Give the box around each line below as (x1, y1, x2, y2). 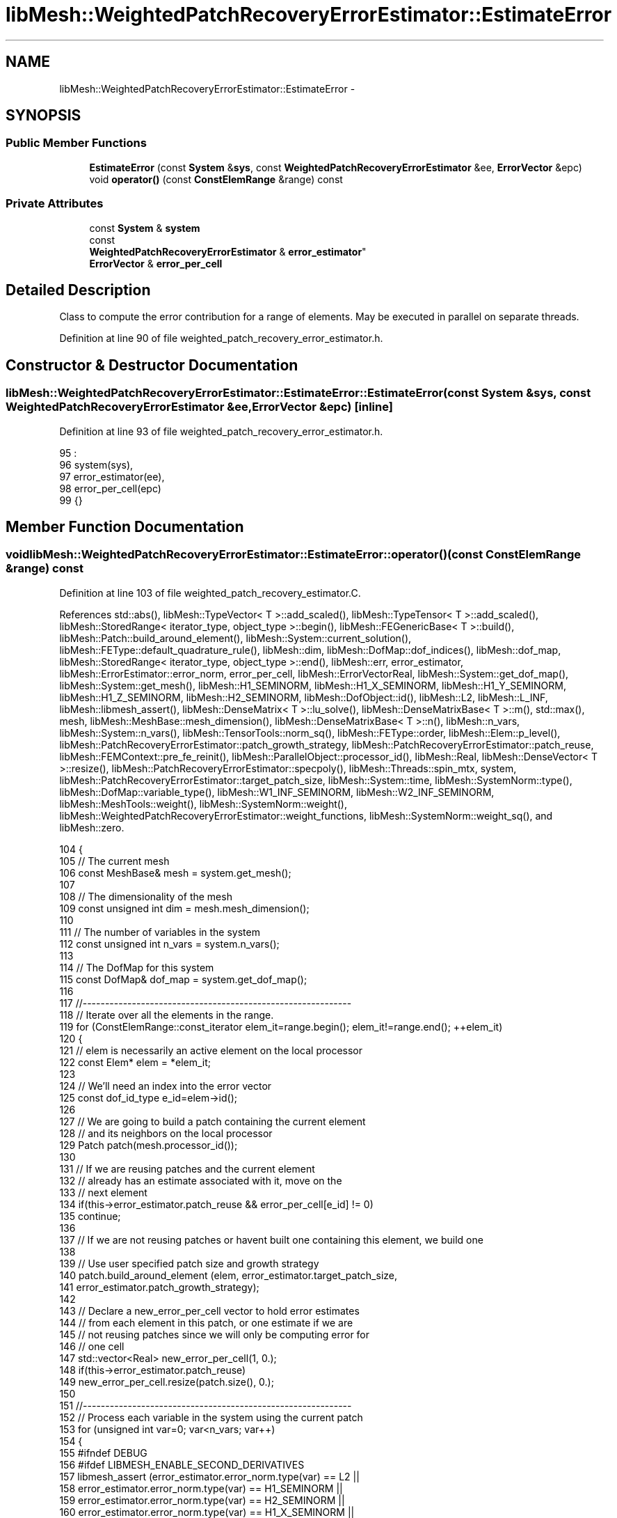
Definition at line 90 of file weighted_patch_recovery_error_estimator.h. (59, 332, 383, 345)
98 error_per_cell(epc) (59, 482, 161, 494)
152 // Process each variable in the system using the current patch (59, 1411, 363, 1423)
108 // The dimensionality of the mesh (59, 890, 232, 902)
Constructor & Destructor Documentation (6, 356, 298, 374)
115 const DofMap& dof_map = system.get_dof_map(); (59, 973, 307, 985)
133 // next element (59, 1186, 147, 1198)
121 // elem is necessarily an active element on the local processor (59, 1044, 363, 1056)
